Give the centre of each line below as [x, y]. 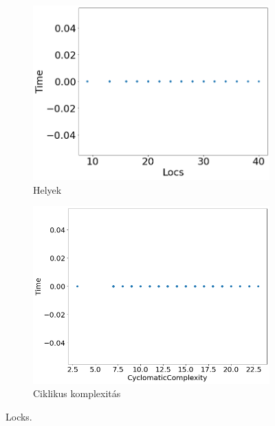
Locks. [19, 416]
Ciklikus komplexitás [77, 393]
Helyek [47, 189]
